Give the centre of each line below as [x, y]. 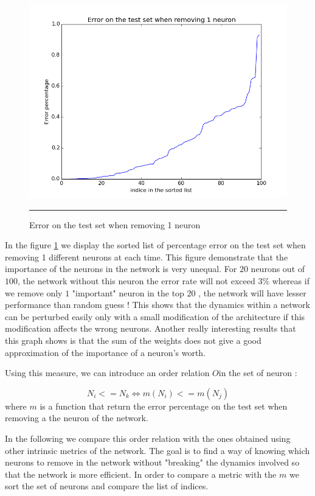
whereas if [291, 280]
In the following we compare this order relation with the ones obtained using [148, 438]
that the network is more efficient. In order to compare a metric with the [141, 474]
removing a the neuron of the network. [77, 418]
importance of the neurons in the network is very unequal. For [121, 269]
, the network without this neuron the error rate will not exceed [137, 280]
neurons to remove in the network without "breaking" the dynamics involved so [152, 462]
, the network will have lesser [252, 292]
